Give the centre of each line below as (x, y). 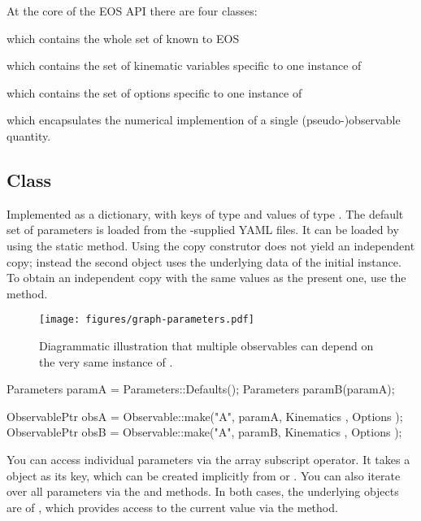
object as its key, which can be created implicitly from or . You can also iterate (204, 475)
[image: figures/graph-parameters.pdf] (147, 320)
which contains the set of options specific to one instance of (154, 92)
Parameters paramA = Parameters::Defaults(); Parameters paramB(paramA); (201, 389)
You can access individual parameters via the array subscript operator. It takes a (208, 459)
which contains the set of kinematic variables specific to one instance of (184, 65)
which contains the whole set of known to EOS (123, 38)
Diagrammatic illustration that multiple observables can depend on (206, 345)
